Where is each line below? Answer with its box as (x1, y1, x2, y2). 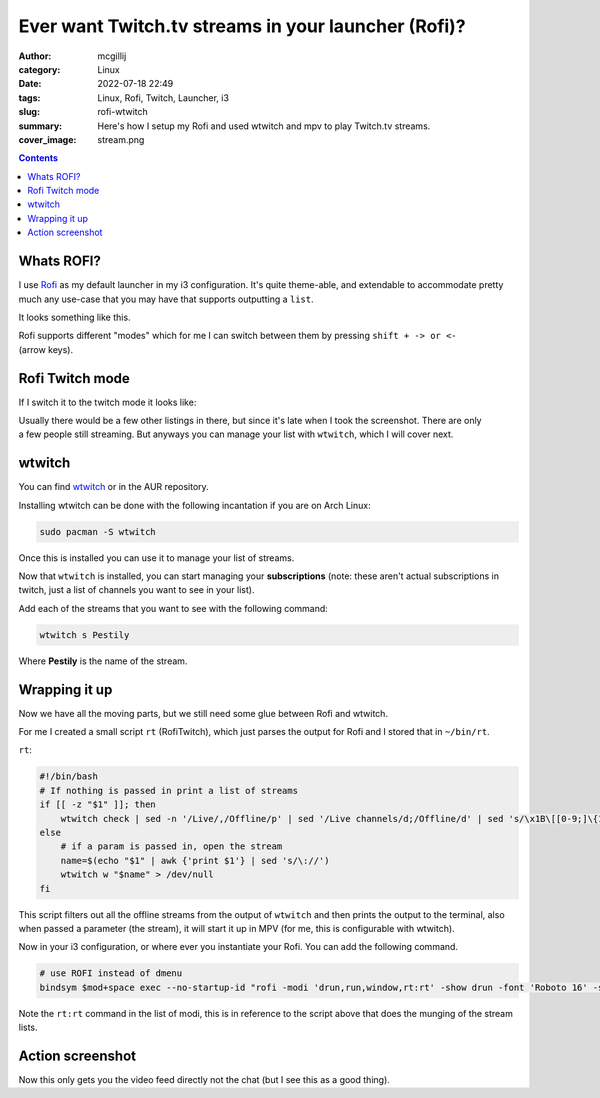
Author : (18, 50, 52, 62)
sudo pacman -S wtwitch (39, 526, 157, 537)
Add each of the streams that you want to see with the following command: (18, 602, 329, 614)
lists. (18, 1021, 39, 1034)
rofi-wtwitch (97, 106, 149, 118)
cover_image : (18, 133, 77, 145)
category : (18, 63, 61, 75)
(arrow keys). (18, 343, 74, 355)
